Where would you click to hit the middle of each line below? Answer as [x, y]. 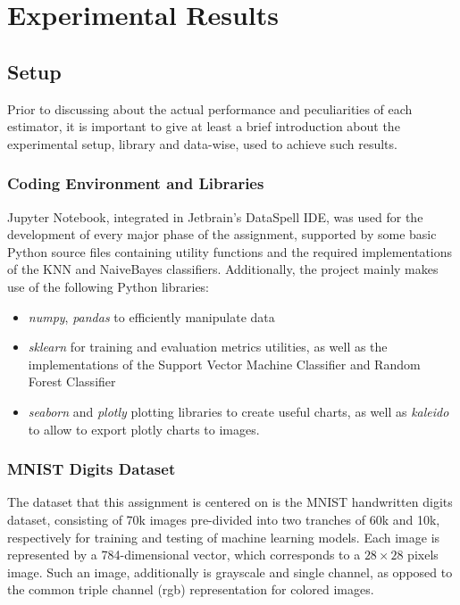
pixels [423, 555]
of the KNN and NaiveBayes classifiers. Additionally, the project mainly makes [223, 269]
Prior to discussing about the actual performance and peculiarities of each [210, 108]
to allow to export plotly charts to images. [144, 429]
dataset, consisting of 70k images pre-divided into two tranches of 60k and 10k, [224, 519]
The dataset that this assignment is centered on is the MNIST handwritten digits [230, 502]
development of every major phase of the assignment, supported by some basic [222, 234]
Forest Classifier [72, 381]
